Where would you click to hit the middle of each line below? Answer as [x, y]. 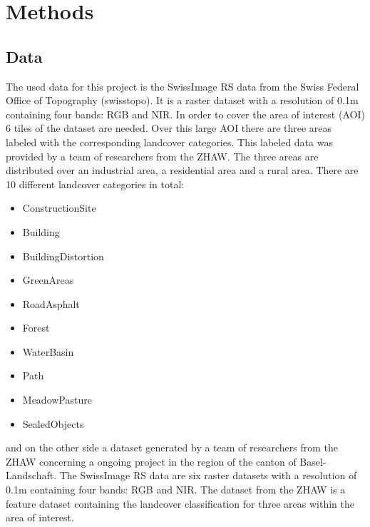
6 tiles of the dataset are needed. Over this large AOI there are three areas [169, 128]
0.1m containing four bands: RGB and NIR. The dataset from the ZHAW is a [176, 490]
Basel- [313, 461]
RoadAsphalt [51, 303]
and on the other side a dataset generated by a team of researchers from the [172, 447]
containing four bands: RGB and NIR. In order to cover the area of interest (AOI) [185, 114]
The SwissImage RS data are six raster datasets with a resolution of [208, 475]
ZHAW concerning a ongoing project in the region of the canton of [151, 461]
